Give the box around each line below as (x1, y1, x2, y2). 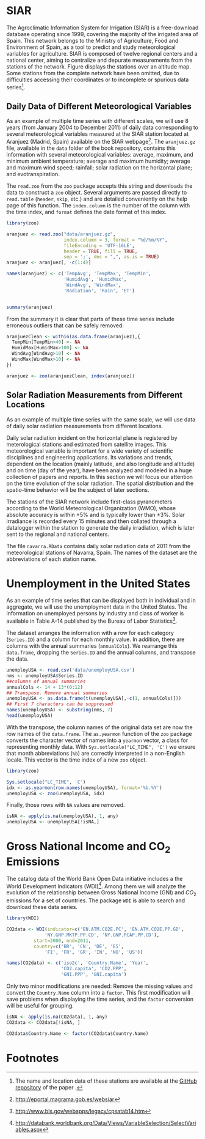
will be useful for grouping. (6, 1002, 74, 1009)
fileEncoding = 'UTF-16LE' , (63, 242, 135, 248)
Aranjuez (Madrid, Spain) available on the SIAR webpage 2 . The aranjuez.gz (6, 137, 196, 146)
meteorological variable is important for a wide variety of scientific (6, 447, 173, 454)
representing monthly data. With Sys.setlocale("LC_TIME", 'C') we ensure (6, 743, 196, 750)
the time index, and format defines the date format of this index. (6, 209, 167, 216)
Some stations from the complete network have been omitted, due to (6, 69, 179, 76)
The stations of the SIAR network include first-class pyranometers (6, 498, 173, 505)
